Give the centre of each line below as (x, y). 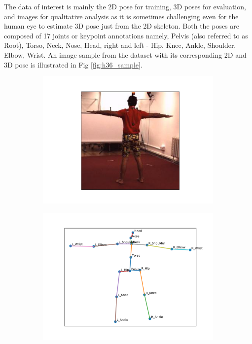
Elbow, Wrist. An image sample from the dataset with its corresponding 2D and (125, 54)
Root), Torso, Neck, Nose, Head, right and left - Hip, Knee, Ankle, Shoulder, (120, 45)
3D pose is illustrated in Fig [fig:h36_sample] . (73, 64)
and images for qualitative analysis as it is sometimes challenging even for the (121, 16)
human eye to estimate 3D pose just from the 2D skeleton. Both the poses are (122, 26)
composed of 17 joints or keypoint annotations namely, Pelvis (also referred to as (126, 35)
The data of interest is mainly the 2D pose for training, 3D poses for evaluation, (125, 6)
